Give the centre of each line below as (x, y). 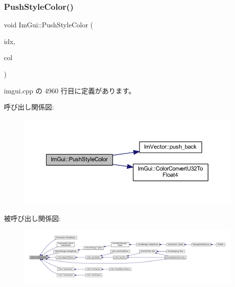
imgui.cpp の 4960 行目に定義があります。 (70, 90)
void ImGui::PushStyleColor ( (49, 25)
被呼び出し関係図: (32, 218)
